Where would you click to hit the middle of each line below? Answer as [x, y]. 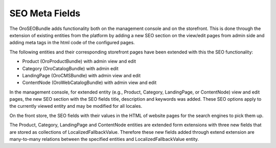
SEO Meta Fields [45, 13]
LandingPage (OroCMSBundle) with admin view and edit [82, 75]
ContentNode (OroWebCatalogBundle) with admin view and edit [89, 83]
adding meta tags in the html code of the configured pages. [72, 43]
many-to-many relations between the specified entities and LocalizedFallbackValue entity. [104, 139]
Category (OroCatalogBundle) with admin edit [70, 68]
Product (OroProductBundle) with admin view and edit [79, 62]
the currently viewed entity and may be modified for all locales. [76, 106]
